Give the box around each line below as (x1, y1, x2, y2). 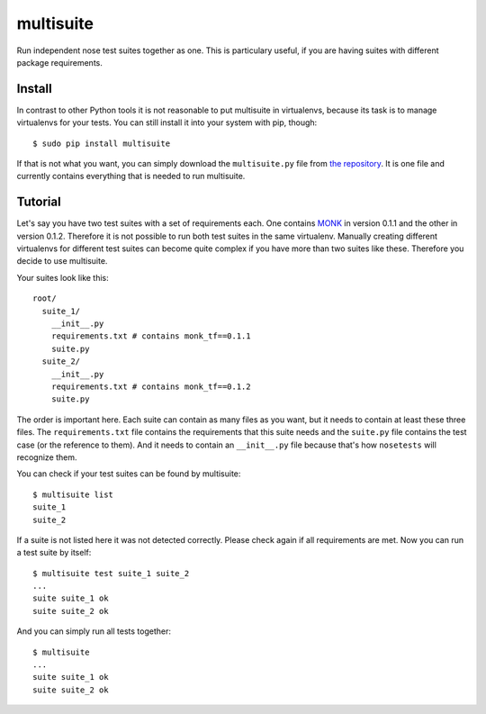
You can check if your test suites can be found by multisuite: (16, 468, 241, 479)
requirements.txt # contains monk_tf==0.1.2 (50, 382, 251, 392)
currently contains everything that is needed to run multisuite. (16, 171, 246, 182)
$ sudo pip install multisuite (32, 138, 171, 149)
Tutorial (16, 194, 62, 210)
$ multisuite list (32, 489, 114, 500)
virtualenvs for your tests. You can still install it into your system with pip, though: (16, 117, 318, 128)
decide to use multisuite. (16, 256, 108, 267)
